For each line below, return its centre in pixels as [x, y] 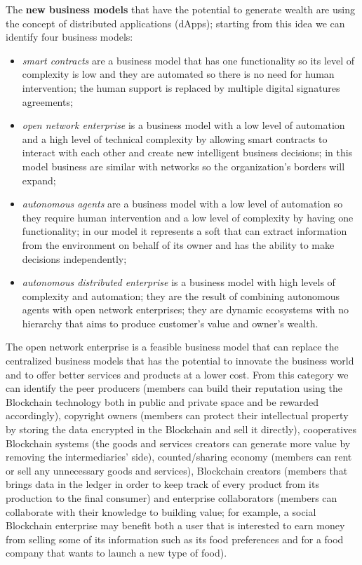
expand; [39, 180]
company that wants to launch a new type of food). [116, 553]
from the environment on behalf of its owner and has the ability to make [178, 244]
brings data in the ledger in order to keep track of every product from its [162, 484]
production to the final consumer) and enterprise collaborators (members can [172, 498]
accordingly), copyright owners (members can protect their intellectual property [177, 415]
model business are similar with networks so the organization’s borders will [183, 166]
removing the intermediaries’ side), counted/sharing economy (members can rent [179, 457]
